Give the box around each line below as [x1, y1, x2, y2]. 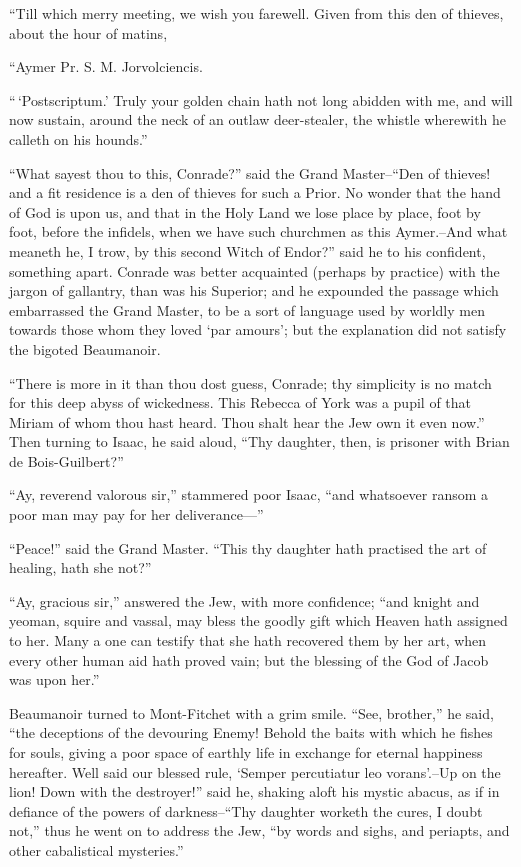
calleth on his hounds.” [9, 128, 148, 149]
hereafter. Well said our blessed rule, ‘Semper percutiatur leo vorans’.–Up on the [9, 761, 501, 782]
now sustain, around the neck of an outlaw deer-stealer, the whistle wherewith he [9, 109, 507, 130]
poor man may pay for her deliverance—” [9, 504, 264, 525]
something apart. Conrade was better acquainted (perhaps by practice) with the [9, 260, 500, 281]
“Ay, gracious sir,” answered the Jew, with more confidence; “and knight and [9, 590, 480, 611]
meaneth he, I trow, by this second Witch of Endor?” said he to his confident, [9, 240, 486, 261]
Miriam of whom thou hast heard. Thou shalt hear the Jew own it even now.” [9, 411, 485, 432]
